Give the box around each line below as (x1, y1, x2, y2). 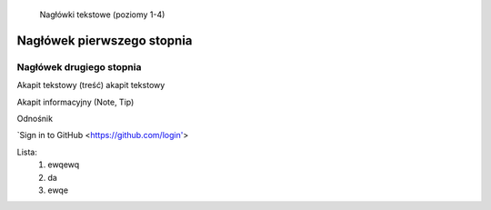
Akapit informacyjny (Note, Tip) (16, 96, 135, 107)
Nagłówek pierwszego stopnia (16, 33, 193, 48)
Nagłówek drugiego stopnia (16, 60, 142, 73)
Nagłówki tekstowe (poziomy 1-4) (39, 9, 165, 20)
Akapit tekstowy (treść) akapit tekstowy (16, 80, 165, 91)
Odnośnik (16, 113, 54, 124)
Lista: (16, 146, 38, 157)
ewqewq (47, 159, 80, 170)
